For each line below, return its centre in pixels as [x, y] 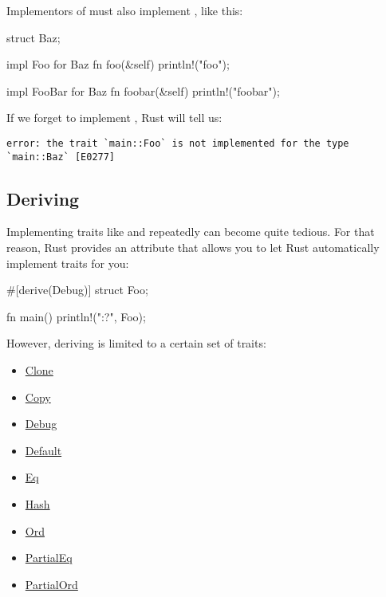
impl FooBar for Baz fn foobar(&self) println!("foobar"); [143, 90]
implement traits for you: [68, 263]
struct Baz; [33, 37]
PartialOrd [51, 584]
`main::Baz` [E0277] [61, 157]
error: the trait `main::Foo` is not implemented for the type [178, 143]
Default [43, 450]
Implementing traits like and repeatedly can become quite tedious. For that [191, 232]
